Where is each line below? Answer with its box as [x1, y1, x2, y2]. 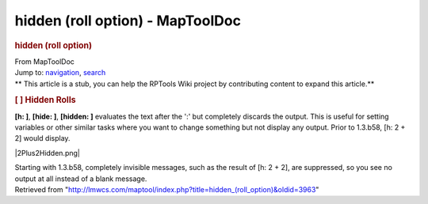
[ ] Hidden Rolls [14, 95, 76, 106]
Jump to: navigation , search [14, 68, 106, 77]
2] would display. [14, 134, 71, 143]
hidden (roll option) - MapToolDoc [14, 12, 242, 29]
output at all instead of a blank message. [14, 174, 147, 183]
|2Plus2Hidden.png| [14, 148, 81, 157]
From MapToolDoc [14, 56, 75, 66]
